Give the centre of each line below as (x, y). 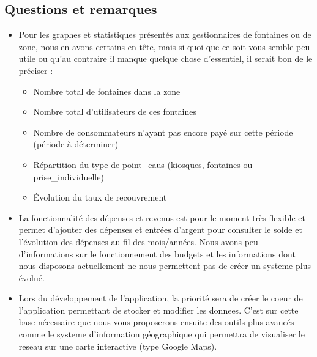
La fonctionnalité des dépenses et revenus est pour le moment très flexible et (162, 217)
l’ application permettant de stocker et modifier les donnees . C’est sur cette (158, 310)
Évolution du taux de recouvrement (100, 197)
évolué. (32, 277)
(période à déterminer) (76, 144)
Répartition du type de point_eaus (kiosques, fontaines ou (143, 164)
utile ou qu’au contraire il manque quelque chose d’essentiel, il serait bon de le (166, 58)
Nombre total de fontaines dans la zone (107, 91)
